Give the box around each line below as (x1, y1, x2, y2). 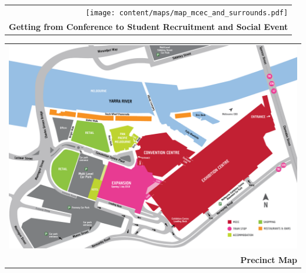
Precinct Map (240, 253, 297, 265)
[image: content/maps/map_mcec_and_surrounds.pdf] (85, 8, 288, 17)
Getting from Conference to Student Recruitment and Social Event (9, 20, 288, 32)
